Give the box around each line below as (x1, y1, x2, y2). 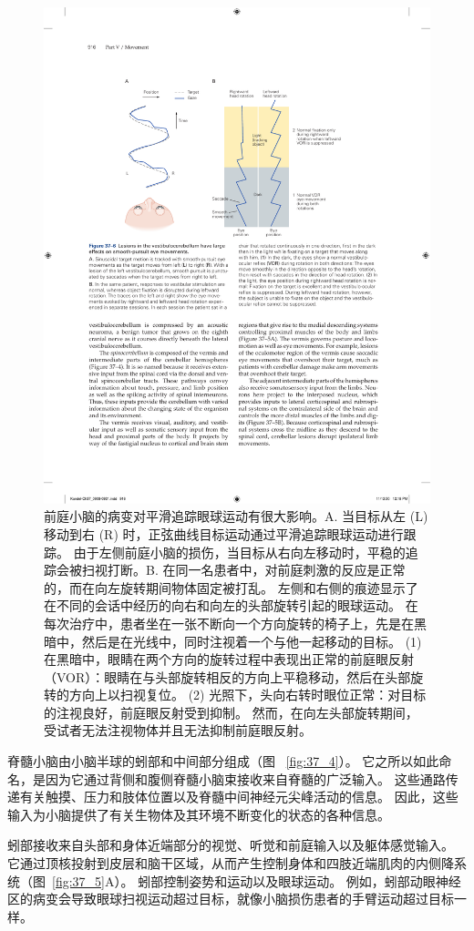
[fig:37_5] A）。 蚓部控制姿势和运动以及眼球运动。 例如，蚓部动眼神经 (52, 871, 461, 890)
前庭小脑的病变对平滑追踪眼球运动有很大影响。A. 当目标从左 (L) (44, 506, 428, 526)
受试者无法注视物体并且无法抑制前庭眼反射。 (44, 721, 312, 740)
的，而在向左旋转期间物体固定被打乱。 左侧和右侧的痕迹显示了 (44, 578, 418, 597)
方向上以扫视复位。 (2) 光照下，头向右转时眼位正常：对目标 (68, 685, 427, 704)
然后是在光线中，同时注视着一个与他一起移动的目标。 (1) (81, 631, 422, 650)
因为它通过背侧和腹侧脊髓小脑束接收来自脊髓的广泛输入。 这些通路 (45, 769, 446, 788)
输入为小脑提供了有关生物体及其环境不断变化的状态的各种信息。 (7, 804, 390, 824)
